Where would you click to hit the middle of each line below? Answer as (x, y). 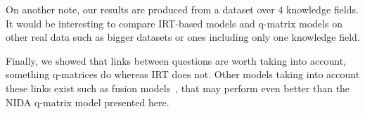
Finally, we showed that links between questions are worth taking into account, (176, 60)
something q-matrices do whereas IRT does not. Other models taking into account (183, 74)
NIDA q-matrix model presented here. (88, 102)
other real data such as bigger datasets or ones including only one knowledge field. (183, 37)
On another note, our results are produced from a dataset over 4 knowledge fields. (182, 9)
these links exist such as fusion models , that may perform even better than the (178, 88)
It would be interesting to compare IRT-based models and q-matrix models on (174, 23)
